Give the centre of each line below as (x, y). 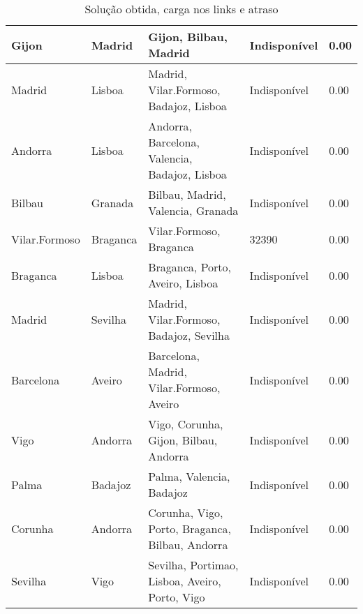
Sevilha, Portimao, (193, 565)
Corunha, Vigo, (186, 512)
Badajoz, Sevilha (189, 335)
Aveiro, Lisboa (183, 283)
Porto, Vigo (177, 597)
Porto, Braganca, (190, 529)
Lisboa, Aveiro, (185, 581)
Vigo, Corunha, (186, 424)
